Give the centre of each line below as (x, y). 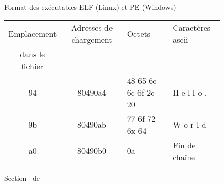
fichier (32, 66)
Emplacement (33, 34)
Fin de (184, 145)
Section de (22, 178)
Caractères (192, 27)
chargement (92, 39)
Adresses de (92, 27)
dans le (33, 54)
